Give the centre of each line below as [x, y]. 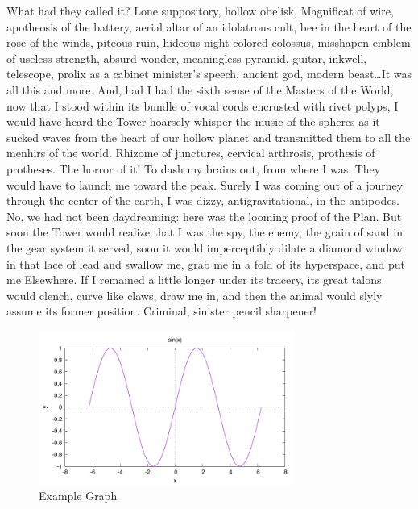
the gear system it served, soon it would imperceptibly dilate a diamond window [205, 247]
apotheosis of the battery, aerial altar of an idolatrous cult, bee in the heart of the [209, 26]
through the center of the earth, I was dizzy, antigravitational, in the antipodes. [203, 200]
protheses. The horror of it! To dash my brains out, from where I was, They [194, 168]
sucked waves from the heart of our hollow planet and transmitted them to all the [209, 137]
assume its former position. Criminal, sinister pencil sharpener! [162, 311]
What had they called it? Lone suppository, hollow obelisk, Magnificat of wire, [200, 10]
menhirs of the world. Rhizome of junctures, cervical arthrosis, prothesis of [191, 153]
